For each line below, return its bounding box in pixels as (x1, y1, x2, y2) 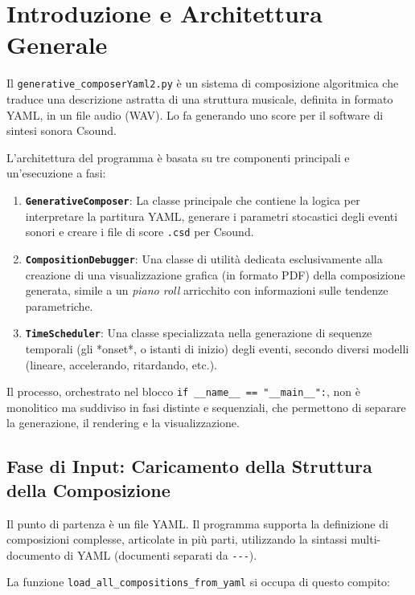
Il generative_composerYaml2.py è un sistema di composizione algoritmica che (6, 75, 399, 92)
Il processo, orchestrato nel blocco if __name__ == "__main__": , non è (6, 383, 361, 400)
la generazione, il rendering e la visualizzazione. (6, 414, 240, 431)
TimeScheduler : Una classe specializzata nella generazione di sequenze (25, 324, 372, 341)
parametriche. (25, 297, 93, 314)
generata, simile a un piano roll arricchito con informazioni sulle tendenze (25, 282, 388, 299)
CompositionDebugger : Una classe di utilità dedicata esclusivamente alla (25, 250, 383, 267)
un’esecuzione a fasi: (6, 165, 106, 181)
